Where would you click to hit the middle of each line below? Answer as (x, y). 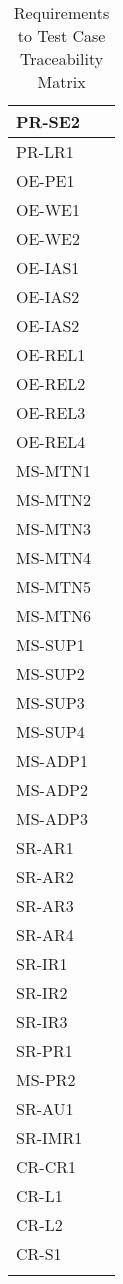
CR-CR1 (46, 1166)
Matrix (61, 81)
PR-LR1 (45, 151)
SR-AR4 (45, 934)
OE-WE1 (48, 209)
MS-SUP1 (50, 644)
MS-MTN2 (54, 499)
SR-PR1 (44, 1050)
